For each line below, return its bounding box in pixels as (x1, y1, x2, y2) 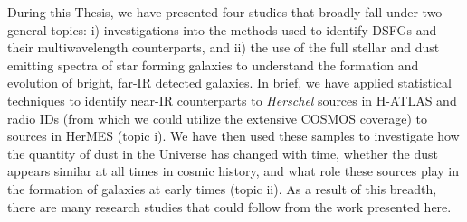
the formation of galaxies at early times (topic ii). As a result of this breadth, (7, 179, 437, 198)
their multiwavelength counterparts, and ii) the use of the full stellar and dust (7, 38, 440, 57)
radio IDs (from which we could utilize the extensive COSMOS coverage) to (7, 108, 427, 127)
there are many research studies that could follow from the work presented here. (7, 197, 452, 216)
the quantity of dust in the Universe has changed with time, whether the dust (7, 143, 438, 162)
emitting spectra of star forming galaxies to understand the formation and (7, 55, 419, 74)
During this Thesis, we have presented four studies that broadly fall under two (7, 3, 443, 21)
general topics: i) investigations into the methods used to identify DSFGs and (7, 20, 437, 39)
